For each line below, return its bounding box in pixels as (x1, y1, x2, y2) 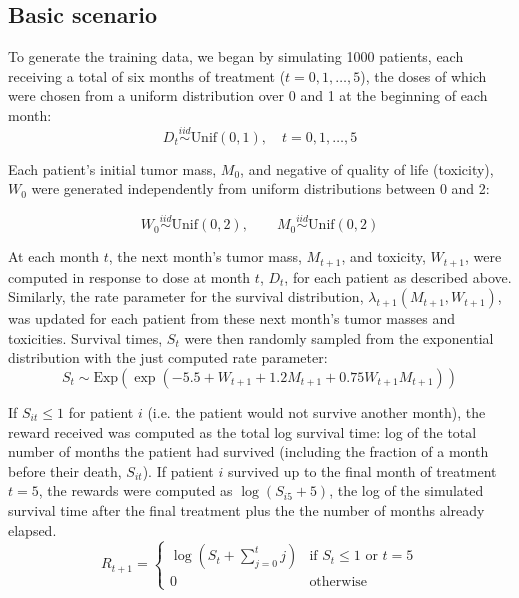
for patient (68, 402, 134, 423)
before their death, (8, 460, 122, 481)
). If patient (142, 460, 214, 481)
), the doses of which (360, 65, 487, 86)
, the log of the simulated (329, 480, 484, 501)
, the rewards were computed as (38, 480, 233, 501)
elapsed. (8, 519, 57, 540)
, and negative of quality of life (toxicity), (240, 158, 494, 179)
